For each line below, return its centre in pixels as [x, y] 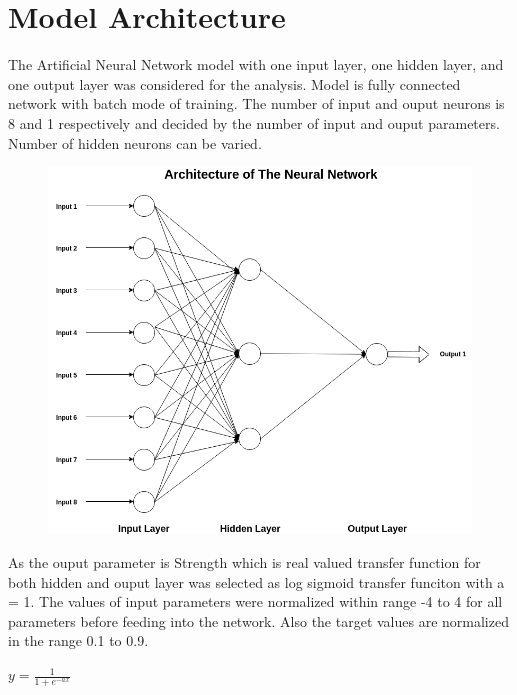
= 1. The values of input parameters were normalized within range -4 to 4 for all [255, 601]
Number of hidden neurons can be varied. [135, 142]
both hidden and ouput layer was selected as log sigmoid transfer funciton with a [256, 581]
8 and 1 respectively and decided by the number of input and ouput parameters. [254, 122]
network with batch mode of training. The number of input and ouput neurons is [256, 103]
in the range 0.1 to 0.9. [78, 640]
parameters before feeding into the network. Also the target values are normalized [258, 620]
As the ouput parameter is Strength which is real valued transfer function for [244, 562]
